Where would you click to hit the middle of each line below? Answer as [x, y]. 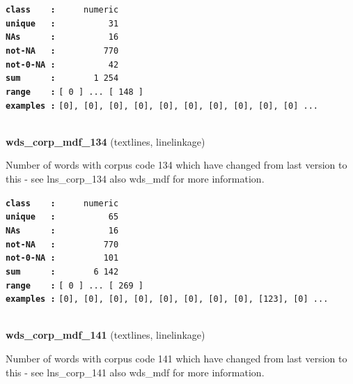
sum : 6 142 [62, 271]
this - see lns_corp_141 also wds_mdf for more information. [135, 372]
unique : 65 [62, 217]
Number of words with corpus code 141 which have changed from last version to [176, 359]
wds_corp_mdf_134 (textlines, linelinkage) [105, 141]
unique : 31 [62, 23]
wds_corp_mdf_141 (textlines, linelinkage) [105, 335]
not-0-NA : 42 [62, 64]
